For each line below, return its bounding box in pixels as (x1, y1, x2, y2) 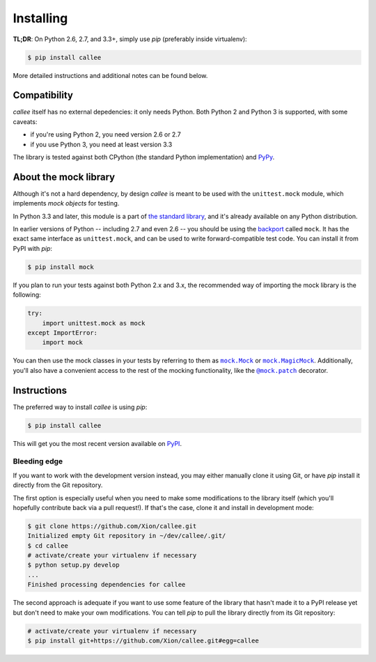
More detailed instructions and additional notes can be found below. (13, 71, 208, 79)
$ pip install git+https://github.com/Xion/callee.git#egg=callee (27, 637, 259, 645)
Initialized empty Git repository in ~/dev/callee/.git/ (27, 532, 226, 540)
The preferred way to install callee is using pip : (13, 403, 148, 411)
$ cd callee (27, 541, 69, 550)
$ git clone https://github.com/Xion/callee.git (27, 522, 197, 530)
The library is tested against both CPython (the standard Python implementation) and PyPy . (13, 153, 275, 161)
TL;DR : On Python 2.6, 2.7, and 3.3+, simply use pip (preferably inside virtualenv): (13, 35, 247, 43)
